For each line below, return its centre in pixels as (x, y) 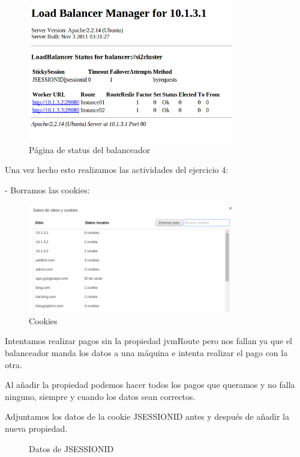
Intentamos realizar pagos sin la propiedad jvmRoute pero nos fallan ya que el (148, 341)
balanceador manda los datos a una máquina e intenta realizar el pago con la (146, 353)
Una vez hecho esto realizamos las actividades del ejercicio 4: (117, 170)
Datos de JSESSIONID (71, 448)
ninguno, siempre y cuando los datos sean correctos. (100, 396)
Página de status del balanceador (90, 149)
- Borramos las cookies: (47, 190)
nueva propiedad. (36, 428)
